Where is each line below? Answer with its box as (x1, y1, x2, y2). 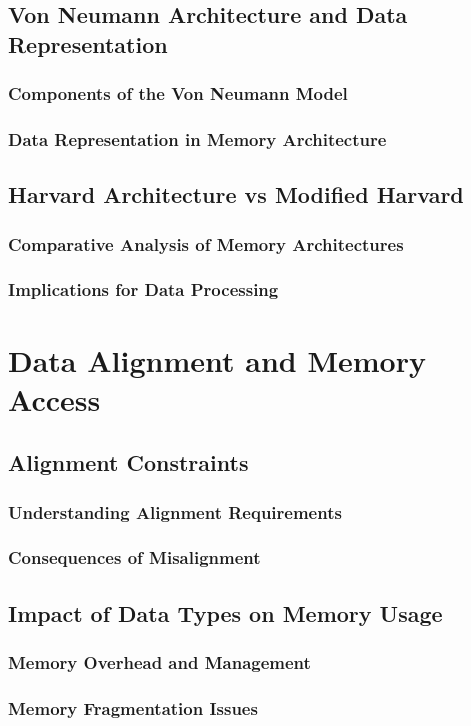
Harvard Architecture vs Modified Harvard (8, 179, 464, 210)
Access (8, 378, 101, 419)
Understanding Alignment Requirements (8, 499, 342, 524)
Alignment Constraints (8, 447, 249, 478)
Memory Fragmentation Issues (8, 695, 258, 720)
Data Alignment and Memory (8, 339, 426, 380)
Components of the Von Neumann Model (8, 81, 348, 106)
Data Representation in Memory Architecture (8, 126, 387, 151)
